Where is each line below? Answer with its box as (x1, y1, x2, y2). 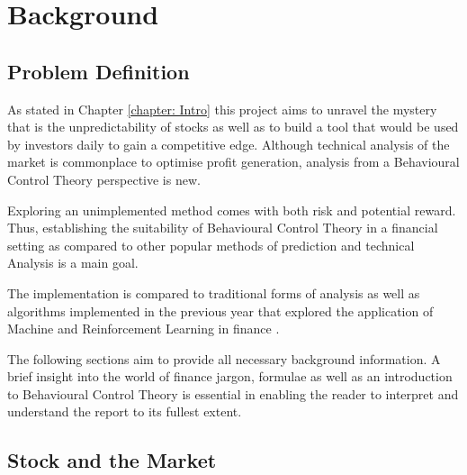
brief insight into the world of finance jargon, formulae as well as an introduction (7, 367, 453, 386)
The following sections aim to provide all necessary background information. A (7, 349, 441, 368)
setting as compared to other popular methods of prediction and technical (7, 235, 415, 254)
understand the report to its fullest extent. (7, 402, 242, 421)
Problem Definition (7, 57, 190, 85)
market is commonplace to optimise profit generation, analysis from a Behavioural (7, 152, 460, 171)
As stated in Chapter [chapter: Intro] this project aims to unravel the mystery (7, 99, 437, 118)
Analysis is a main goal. (7, 253, 139, 272)
